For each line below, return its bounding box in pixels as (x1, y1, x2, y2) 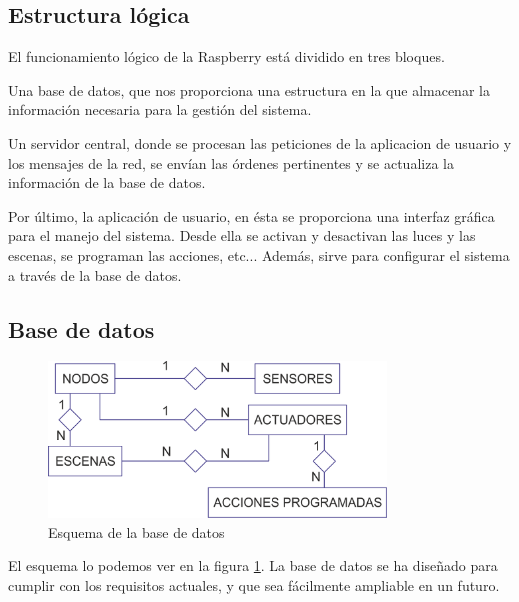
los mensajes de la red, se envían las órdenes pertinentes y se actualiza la (8, 152, 454, 173)
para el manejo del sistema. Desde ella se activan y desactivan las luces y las (8, 225, 476, 246)
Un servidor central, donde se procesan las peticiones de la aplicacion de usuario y (8, 132, 512, 153)
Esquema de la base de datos (48, 521, 225, 542)
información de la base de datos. (8, 172, 206, 193)
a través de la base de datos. (8, 264, 182, 285)
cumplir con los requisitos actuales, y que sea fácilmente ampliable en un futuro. (8, 574, 500, 595)
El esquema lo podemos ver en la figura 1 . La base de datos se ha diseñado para (8, 555, 498, 576)
